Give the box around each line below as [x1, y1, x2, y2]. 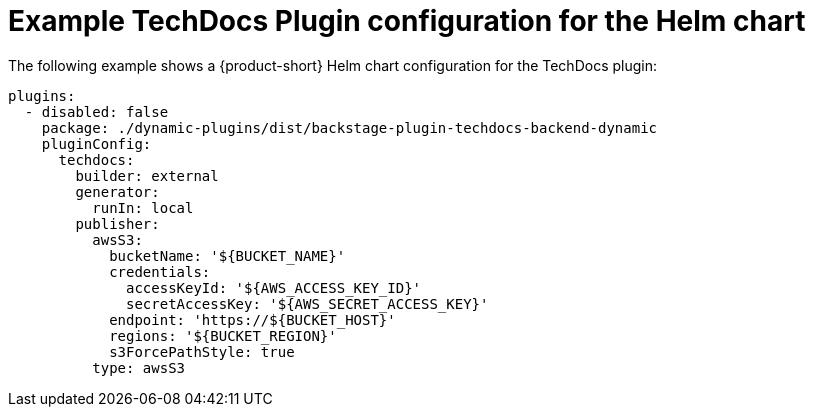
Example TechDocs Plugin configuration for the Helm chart [8, 4, 806, 38]
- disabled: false [24, 103, 169, 120]
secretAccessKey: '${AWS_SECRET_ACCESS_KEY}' [126, 295, 489, 312]
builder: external [75, 167, 219, 184]
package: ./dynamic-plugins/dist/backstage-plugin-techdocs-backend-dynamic [41, 119, 658, 136]
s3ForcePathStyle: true [109, 343, 295, 360]
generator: [75, 183, 160, 200]
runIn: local [92, 199, 194, 216]
